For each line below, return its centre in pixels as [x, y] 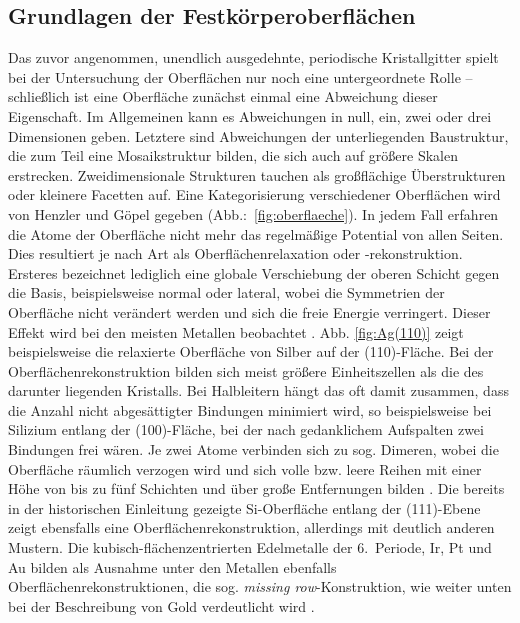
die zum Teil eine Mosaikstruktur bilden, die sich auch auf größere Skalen [233, 155]
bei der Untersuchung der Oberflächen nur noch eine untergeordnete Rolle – [240, 76]
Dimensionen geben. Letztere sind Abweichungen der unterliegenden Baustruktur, [258, 135]
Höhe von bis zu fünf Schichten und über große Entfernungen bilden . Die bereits [256, 488]
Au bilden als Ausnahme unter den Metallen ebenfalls [172, 566]
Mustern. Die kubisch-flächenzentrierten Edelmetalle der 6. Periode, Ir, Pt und [250, 547]
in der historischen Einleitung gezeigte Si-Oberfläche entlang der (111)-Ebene [244, 507]
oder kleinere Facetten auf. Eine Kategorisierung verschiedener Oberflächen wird [254, 194]
